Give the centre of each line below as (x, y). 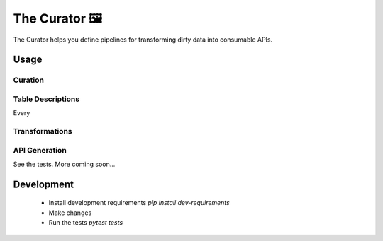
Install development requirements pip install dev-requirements (139, 203)
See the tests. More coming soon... (64, 164)
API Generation (40, 150)
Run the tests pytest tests (86, 223)
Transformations (43, 131)
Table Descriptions (46, 99)
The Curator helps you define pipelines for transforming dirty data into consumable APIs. (143, 40)
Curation (28, 80)
